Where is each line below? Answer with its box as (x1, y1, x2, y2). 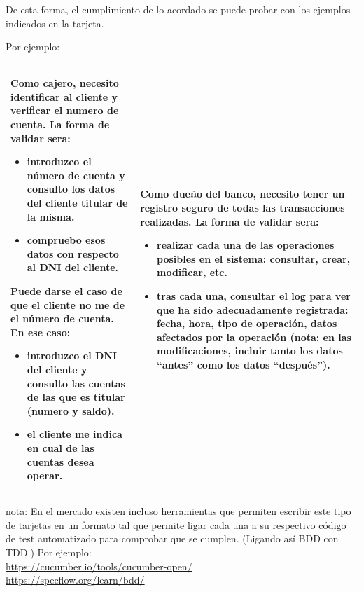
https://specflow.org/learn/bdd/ (6, 572, 145, 587)
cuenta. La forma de (10, 117, 110, 132)
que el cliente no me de (10, 297, 125, 312)
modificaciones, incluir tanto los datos (157, 343, 343, 358)
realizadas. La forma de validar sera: (140, 214, 319, 228)
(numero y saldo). (27, 403, 115, 418)
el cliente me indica (27, 427, 122, 441)
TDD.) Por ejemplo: (6, 545, 92, 559)
